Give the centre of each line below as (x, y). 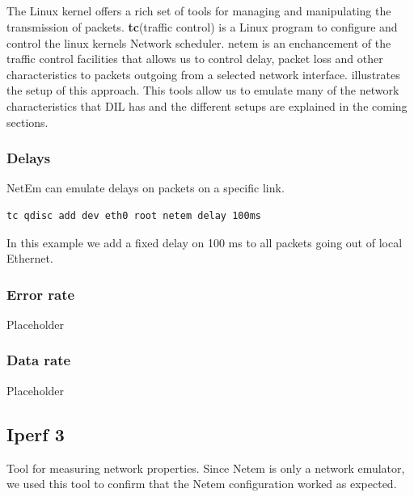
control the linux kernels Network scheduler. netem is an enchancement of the (199, 42)
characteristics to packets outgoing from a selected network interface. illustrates (203, 74)
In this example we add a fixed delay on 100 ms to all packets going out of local (205, 242)
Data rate (39, 360)
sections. (27, 122)
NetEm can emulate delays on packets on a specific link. (146, 188)
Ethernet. (30, 258)
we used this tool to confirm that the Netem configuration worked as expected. (202, 484)
